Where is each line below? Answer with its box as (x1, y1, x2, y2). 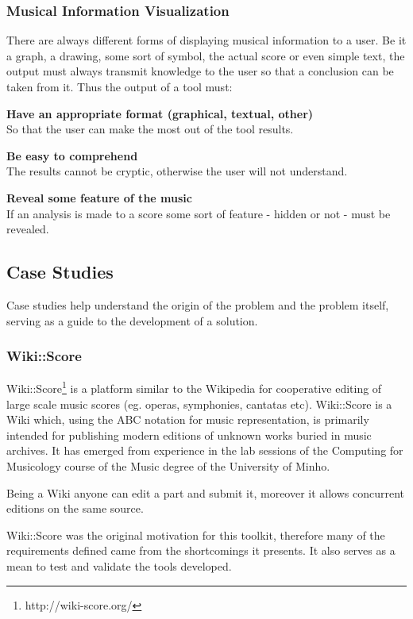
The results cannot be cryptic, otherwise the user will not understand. (6, 163, 348, 179)
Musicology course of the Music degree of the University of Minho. (6, 457, 330, 474)
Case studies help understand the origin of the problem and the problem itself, (6, 296, 389, 313)
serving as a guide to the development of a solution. (6, 312, 258, 329)
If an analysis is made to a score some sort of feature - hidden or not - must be (6, 205, 391, 221)
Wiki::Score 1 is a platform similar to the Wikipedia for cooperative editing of (6, 378, 382, 397)
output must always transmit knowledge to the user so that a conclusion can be (6, 63, 394, 79)
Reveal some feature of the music (6, 189, 192, 206)
